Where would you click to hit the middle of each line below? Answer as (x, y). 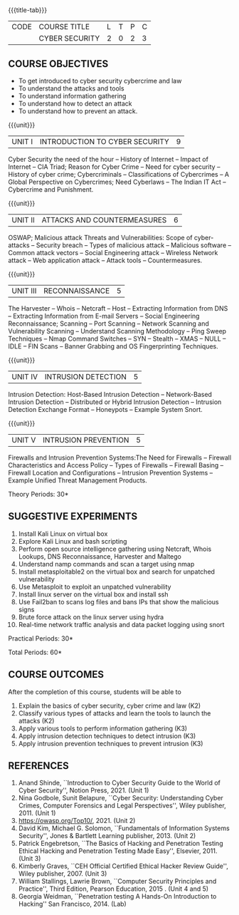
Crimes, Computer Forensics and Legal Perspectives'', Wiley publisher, (122, 806)
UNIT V (24, 440)
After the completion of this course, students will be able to (95, 692)
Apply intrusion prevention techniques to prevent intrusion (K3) (111, 743)
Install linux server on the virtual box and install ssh (93, 594)
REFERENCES (39, 766)
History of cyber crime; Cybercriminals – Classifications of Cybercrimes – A (119, 174)
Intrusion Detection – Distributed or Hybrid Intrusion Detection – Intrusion (115, 402)
